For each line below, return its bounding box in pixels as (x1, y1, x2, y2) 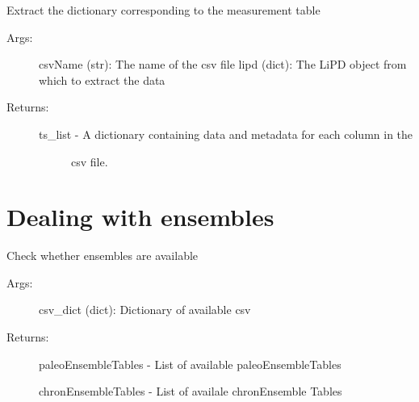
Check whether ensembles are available (6, 247, 199, 264)
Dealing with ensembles (6, 200, 274, 233)
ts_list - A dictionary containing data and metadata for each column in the (39, 125, 413, 142)
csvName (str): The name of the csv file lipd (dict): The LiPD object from (39, 56, 407, 73)
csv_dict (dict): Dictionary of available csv (39, 301, 251, 318)
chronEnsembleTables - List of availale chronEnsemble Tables (39, 383, 342, 400)
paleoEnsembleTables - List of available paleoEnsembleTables (39, 355, 341, 372)
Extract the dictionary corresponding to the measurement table (6, 2, 321, 18)
